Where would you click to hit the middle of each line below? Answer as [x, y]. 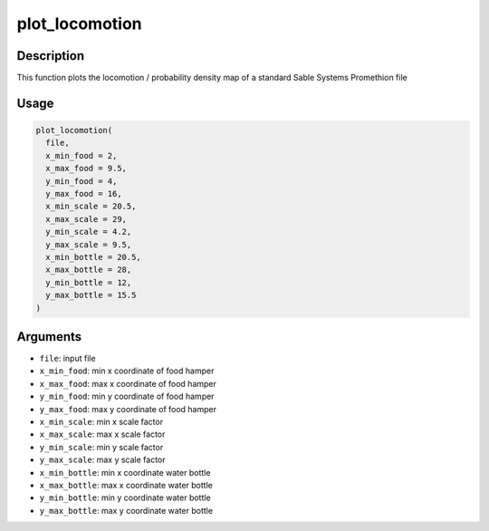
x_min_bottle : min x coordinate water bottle [125, 472]
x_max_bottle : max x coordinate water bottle [126, 485]
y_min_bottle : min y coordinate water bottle [125, 497]
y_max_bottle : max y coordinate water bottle [126, 510]
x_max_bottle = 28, [89, 270]
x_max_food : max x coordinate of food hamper [128, 383]
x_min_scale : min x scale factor [101, 421]
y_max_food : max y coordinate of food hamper [128, 409]
